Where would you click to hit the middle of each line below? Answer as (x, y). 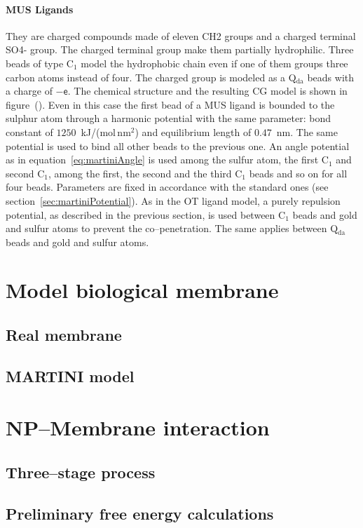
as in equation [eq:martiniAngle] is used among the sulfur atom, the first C (167, 160)
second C (25, 173)
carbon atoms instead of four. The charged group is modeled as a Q (151, 77)
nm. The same (307, 131)
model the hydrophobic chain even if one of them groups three (214, 63)
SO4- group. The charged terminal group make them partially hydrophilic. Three (180, 49)
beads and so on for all (298, 173)
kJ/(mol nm (106, 131)
